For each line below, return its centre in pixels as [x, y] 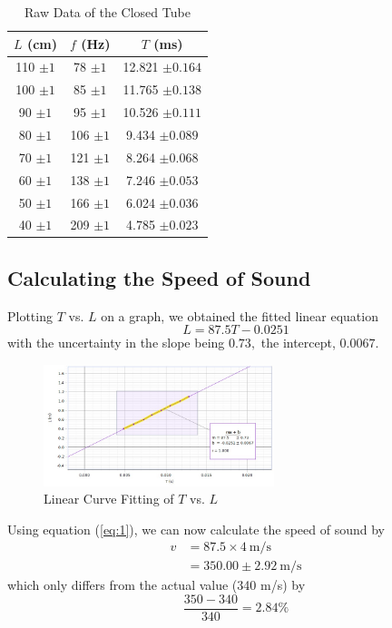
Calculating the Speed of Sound [159, 277]
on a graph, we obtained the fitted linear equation [240, 315]
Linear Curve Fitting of [109, 499]
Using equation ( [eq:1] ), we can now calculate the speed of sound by [196, 529]
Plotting [30, 315]
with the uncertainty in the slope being [116, 343]
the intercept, [298, 343]
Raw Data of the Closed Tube [108, 12]
